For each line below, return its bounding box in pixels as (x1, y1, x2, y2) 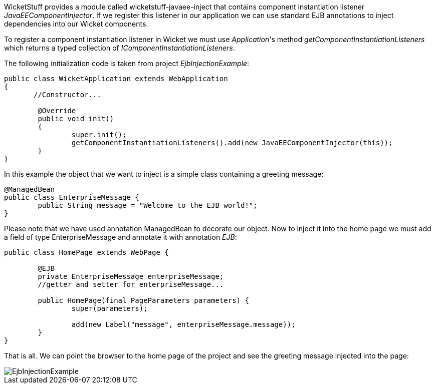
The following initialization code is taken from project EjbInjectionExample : (4, 59, 250, 68)
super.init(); (71, 131, 127, 139)
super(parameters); (71, 304, 148, 312)
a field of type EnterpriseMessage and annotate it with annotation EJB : (4, 233, 237, 241)
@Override (38, 107, 76, 115)
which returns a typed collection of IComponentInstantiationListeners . (4, 44, 235, 52)
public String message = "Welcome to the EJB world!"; (38, 201, 258, 209)
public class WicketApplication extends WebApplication (4, 75, 228, 83)
